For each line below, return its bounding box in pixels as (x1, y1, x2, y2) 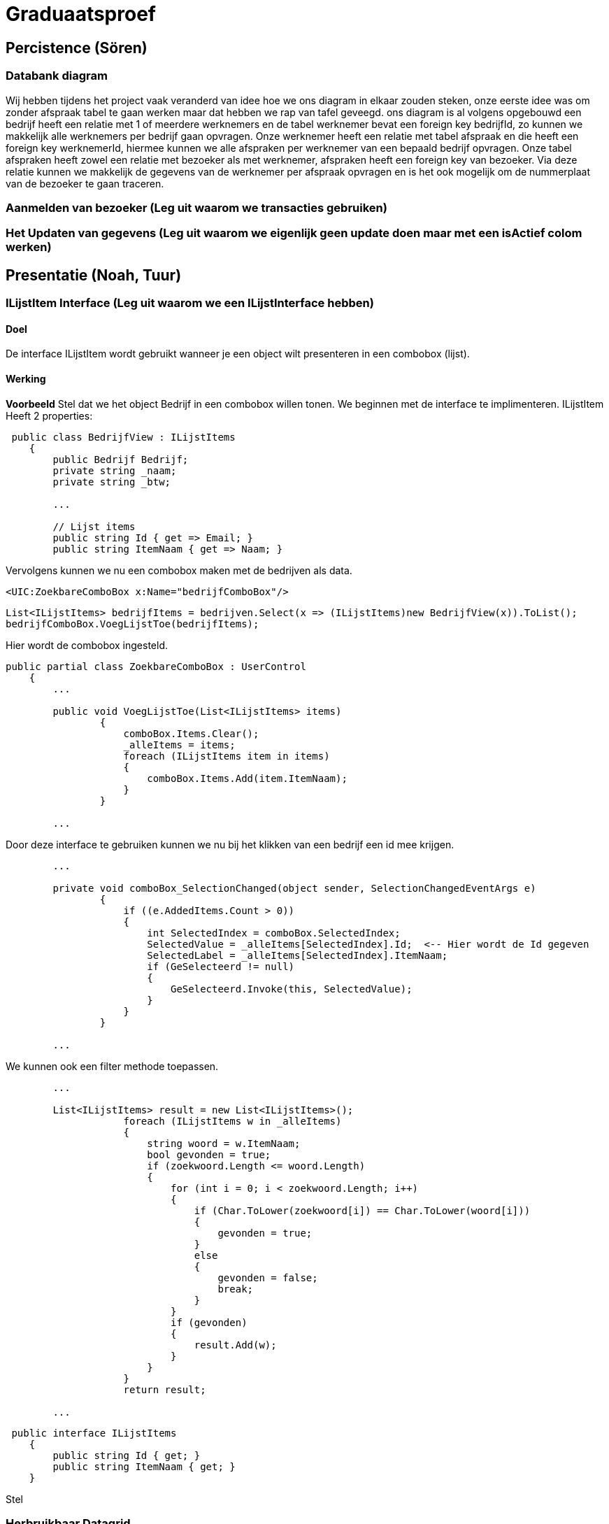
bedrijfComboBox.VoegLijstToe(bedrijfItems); (6, 618, 259, 629)
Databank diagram (6, 69, 108, 83)
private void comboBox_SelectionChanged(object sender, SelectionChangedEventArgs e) (52, 882, 536, 894)
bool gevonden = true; (147, 1148, 271, 1160)
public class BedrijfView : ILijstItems (11, 431, 236, 443)
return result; (123, 1383, 206, 1395)
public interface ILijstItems (11, 1427, 177, 1439)
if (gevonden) (171, 1316, 248, 1328)
